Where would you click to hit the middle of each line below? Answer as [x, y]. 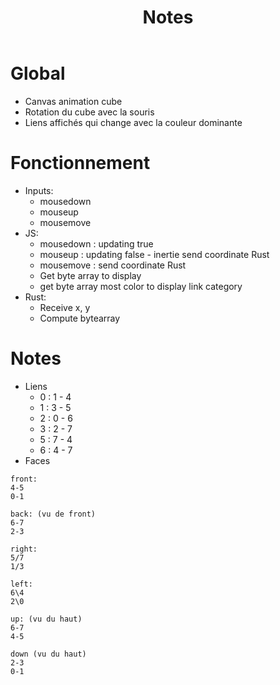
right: [24, 549]
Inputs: [39, 190]
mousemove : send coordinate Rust [113, 265]
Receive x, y [65, 307]
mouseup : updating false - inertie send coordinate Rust [154, 254]
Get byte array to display [90, 275]
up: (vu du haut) [46, 619]
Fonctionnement [80, 163]
